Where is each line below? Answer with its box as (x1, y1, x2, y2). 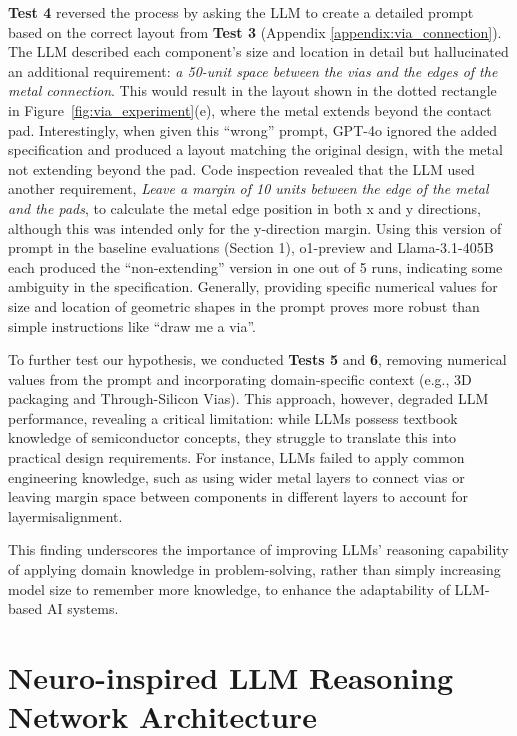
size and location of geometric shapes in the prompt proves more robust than (8, 295, 480, 316)
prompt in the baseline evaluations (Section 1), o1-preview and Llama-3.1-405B (8, 237, 494, 258)
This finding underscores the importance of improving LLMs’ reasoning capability (8, 539, 509, 560)
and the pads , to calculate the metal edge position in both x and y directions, (8, 197, 482, 218)
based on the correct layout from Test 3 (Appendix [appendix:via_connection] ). (8, 21, 502, 42)
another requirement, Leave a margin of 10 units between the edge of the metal (8, 178, 489, 199)
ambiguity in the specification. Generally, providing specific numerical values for (8, 276, 498, 297)
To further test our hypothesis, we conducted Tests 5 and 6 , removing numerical (8, 349, 507, 370)
